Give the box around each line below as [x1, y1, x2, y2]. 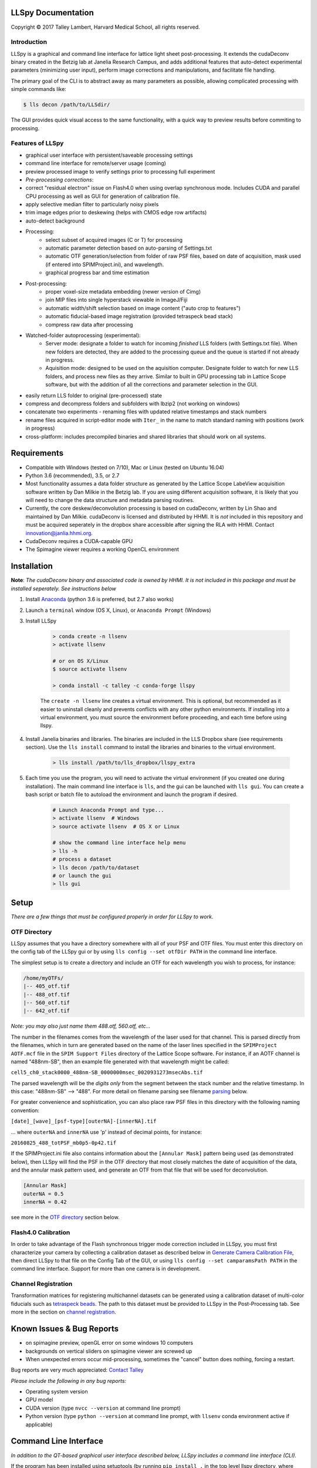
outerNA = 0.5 [23, 1190, 64, 1197]
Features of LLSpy [11, 139, 64, 147]
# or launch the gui [52, 873, 112, 879]
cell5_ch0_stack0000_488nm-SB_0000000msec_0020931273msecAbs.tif [11, 1069, 203, 1076]
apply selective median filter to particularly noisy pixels [25, 201, 159, 208]
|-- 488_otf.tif [23, 991, 70, 998]
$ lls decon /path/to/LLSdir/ [23, 102, 110, 108]
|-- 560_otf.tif [23, 999, 70, 1006]
